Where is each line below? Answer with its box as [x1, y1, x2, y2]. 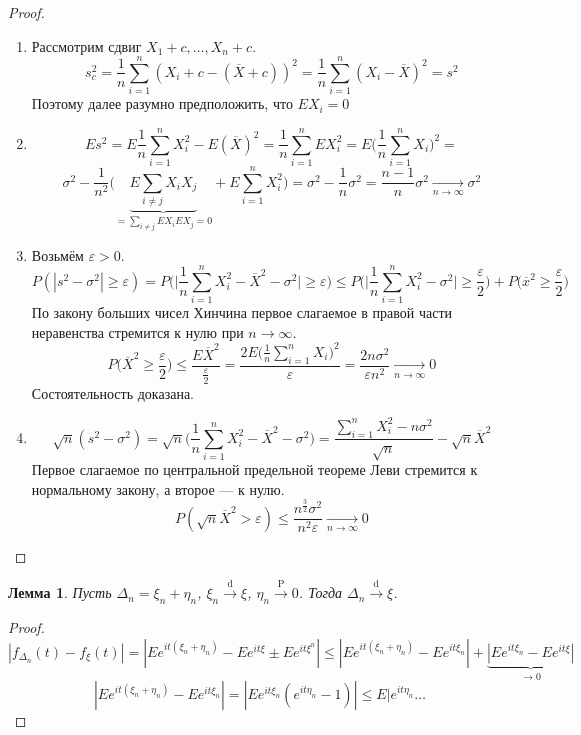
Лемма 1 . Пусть [8, 582, 112, 603]
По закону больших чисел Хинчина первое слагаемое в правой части [31, 302, 453, 323]
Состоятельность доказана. [31, 382, 194, 403]
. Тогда [298, 582, 342, 603]
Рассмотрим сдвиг [31, 35, 142, 56]
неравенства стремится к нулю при [31, 321, 244, 342]
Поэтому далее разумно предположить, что [31, 93, 293, 114]
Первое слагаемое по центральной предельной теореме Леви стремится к [31, 459, 478, 480]
